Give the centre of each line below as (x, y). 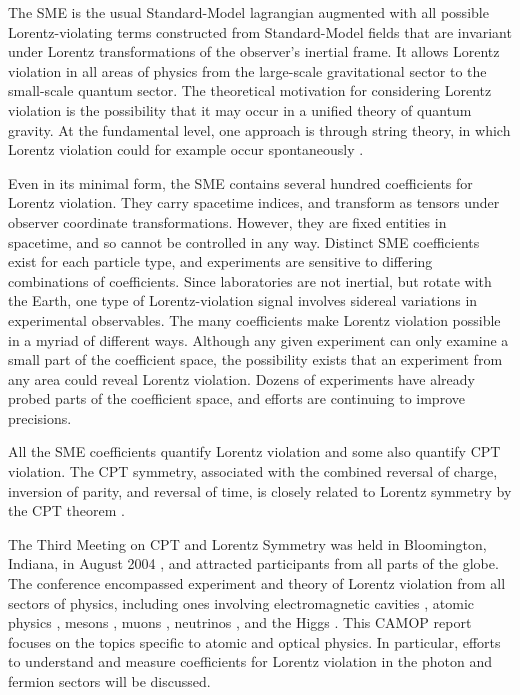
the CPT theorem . (66, 510)
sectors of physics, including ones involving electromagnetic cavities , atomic (241, 602)
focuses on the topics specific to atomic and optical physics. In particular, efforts (254, 641)
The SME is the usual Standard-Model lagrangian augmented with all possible (248, 12)
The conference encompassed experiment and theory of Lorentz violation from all (257, 583)
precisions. (40, 417)
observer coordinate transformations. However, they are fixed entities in (227, 221)
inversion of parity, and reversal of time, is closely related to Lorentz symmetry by (260, 490)
